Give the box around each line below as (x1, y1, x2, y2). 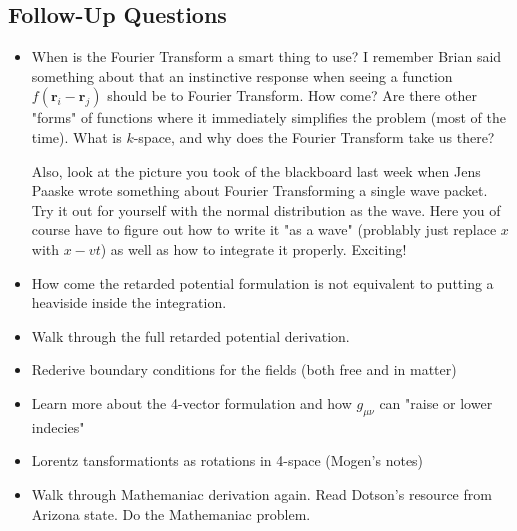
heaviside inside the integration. (31, 292, 227, 313)
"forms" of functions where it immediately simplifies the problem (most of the (31, 107, 506, 128)
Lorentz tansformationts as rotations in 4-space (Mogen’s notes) (31, 450, 424, 471)
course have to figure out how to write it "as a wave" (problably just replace (31, 219, 497, 240)
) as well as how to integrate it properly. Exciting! (100, 238, 407, 259)
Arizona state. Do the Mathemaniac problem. (31, 503, 311, 524)
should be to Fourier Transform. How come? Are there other (107, 85, 477, 106)
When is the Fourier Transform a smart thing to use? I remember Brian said (31, 46, 502, 67)
